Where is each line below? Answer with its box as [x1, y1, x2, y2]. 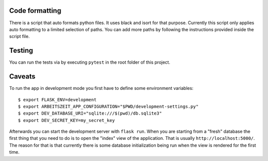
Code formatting [9, 6, 62, 15]
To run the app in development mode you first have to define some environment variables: [9, 85, 194, 91]
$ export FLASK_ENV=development [18, 97, 97, 102]
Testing [9, 46, 33, 55]
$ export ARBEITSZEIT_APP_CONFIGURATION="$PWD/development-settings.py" [18, 104, 199, 109]
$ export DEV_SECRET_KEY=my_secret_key [18, 118, 115, 123]
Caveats [9, 72, 36, 81]
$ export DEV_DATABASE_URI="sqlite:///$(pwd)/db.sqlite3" [18, 111, 162, 116]
